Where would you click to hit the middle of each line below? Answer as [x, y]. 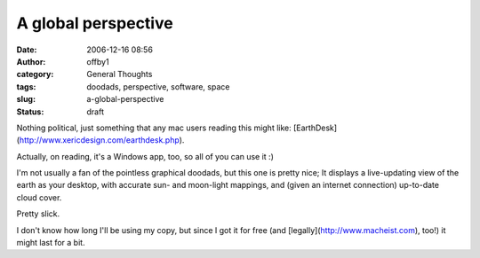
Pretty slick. [38, 214]
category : [35, 74]
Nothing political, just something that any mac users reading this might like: [154, 128]
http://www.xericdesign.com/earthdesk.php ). [102, 140]
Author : [31, 61]
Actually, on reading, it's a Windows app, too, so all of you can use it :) [145, 156]
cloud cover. [39, 197]
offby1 [98, 61]
